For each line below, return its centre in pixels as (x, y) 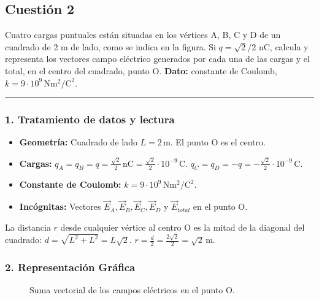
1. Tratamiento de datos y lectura (90, 119)
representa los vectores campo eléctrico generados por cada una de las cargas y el (157, 59)
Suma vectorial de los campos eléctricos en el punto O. (132, 290)
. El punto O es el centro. (218, 142)
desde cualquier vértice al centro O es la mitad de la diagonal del (183, 227)
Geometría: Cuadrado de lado (78, 142)
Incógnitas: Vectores (60, 206)
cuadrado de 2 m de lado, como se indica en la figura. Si (110, 46)
